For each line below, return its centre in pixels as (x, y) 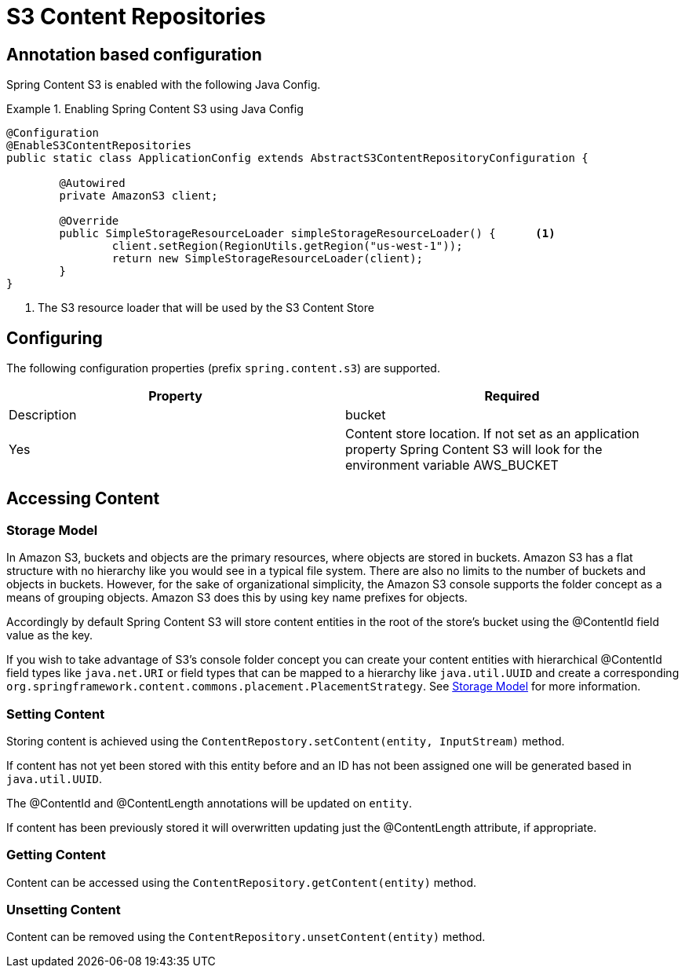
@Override (89, 221)
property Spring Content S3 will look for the (474, 450)
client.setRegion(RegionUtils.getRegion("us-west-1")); (287, 246)
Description (43, 415)
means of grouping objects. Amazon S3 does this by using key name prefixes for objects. (237, 598)
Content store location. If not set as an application (492, 434)
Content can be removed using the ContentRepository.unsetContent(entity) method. (246, 937)
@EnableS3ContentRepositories (99, 146)
